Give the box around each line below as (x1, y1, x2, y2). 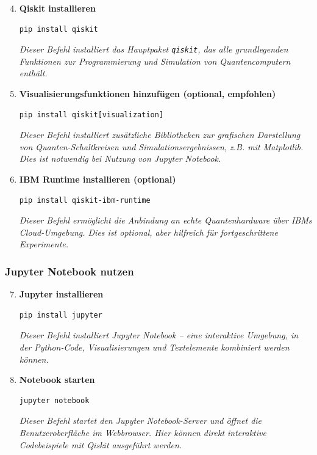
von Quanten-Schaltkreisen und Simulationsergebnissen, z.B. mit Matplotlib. (19, 140, 304, 153)
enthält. (19, 67, 48, 79)
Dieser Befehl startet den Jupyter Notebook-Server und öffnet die (19, 414, 262, 427)
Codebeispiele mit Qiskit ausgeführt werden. (19, 438, 182, 451)
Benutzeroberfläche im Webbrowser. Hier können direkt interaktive (19, 426, 266, 439)
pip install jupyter (19, 310, 102, 319)
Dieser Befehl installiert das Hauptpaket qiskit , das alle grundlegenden (19, 43, 288, 56)
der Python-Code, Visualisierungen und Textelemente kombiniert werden (19, 340, 290, 353)
